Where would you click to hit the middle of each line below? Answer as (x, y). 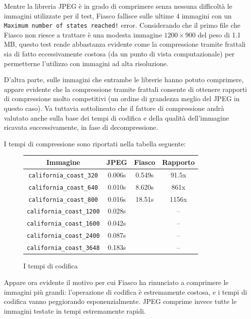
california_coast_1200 (63, 212)
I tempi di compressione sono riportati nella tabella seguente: (95, 143)
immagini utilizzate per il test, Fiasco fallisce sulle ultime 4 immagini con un (118, 15)
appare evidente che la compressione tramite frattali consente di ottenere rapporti (125, 89)
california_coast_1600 (63, 224)
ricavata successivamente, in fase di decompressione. (81, 127)
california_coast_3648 (63, 248)
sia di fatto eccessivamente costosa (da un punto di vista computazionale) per (119, 54)
